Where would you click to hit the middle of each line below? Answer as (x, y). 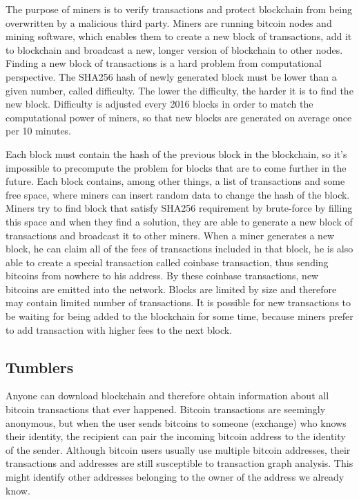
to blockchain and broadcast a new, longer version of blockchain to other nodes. (174, 49)
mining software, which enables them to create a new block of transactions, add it (179, 36)
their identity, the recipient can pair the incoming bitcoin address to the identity (176, 436)
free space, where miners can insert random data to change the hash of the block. (178, 194)
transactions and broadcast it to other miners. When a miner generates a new (170, 235)
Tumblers (40, 367)
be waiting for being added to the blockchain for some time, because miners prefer (179, 316)
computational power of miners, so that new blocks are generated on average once (179, 117)
